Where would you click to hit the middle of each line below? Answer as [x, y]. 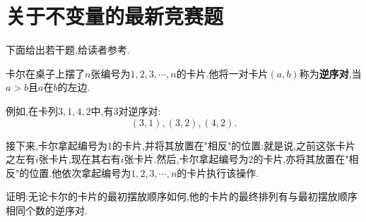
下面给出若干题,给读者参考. [68, 50]
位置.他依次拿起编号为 [80, 172]
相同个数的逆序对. [47, 210]
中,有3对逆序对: [126, 110]
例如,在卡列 [32, 110]
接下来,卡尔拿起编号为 [57, 145]
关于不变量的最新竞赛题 [115, 16]
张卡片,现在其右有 [79, 159]
